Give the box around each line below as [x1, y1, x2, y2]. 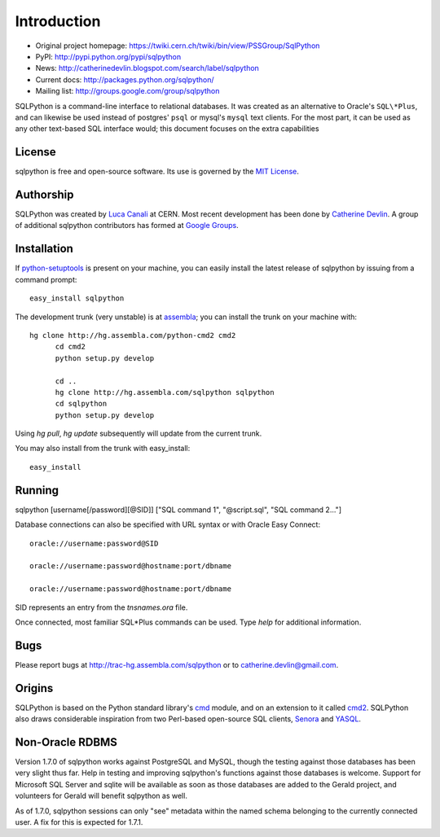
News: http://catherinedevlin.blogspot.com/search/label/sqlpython [35, 64, 260, 73]
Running [15, 483, 59, 497]
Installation [15, 242, 73, 256]
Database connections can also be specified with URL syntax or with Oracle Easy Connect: [15, 519, 321, 529]
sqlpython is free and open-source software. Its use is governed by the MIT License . [15, 167, 299, 177]
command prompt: [15, 274, 77, 284]
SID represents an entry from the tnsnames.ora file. [15, 603, 188, 612]
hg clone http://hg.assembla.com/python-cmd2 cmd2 [29, 331, 236, 340]
